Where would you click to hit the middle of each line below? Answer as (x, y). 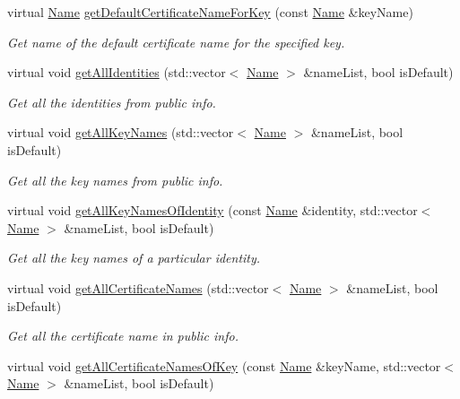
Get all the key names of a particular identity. (134, 258)
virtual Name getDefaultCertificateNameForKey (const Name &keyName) (210, 12)
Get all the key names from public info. (115, 180)
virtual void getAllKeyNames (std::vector (121, 132)
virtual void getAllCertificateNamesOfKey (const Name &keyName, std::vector (224, 365)
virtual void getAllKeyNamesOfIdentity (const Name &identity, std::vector (213, 210)
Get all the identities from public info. (112, 102)
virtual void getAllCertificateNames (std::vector (138, 287)
